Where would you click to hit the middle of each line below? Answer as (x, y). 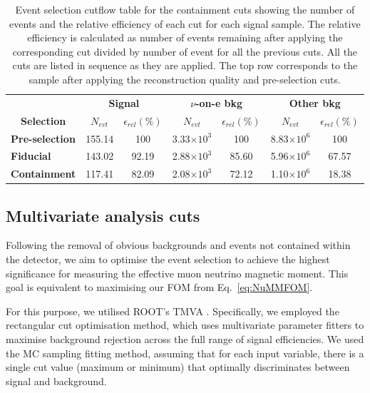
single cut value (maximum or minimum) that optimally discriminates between (178, 367)
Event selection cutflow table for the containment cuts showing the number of (185, 9)
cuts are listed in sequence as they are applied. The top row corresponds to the (185, 65)
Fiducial (31, 156)
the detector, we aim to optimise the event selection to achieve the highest (168, 259)
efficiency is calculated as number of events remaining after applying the (185, 37)
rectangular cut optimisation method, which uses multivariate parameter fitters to (185, 325)
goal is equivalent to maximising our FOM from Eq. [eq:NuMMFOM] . (159, 287)
